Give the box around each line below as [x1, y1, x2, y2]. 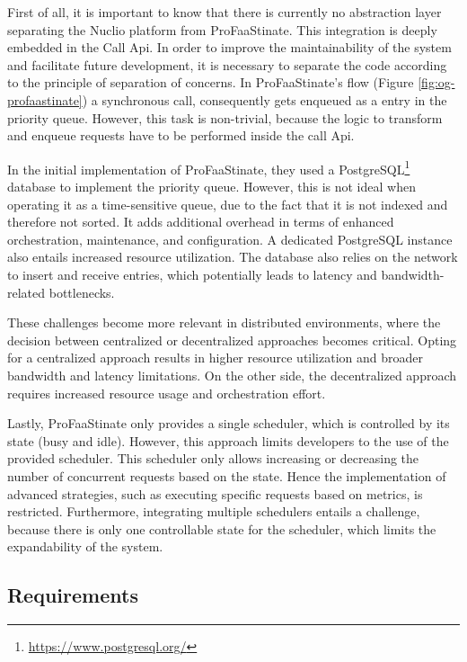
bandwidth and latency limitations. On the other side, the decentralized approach [7, 365, 457, 384]
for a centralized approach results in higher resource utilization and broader [7, 348, 424, 367]
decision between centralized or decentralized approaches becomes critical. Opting [7, 330, 457, 349]
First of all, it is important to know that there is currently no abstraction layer [7, 3, 442, 21]
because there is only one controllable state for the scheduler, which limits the [7, 519, 436, 538]
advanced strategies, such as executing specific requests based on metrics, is [7, 484, 423, 503]
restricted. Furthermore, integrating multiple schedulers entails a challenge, [7, 502, 420, 521]
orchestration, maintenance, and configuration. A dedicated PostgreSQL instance [7, 229, 453, 248]
